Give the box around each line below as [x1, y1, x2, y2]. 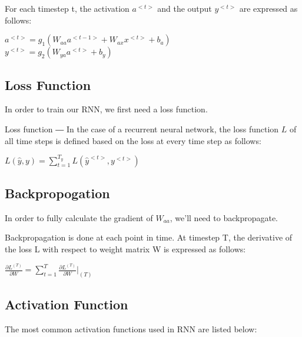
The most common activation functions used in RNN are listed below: [5, 322, 257, 335]
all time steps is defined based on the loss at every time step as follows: [5, 134, 261, 146]
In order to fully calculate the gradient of [5, 211, 153, 223]
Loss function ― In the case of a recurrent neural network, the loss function [5, 122, 279, 135]
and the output [157, 2, 212, 14]
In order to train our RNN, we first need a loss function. [5, 103, 208, 115]
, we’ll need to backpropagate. [170, 211, 278, 223]
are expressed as [239, 2, 298, 14]
